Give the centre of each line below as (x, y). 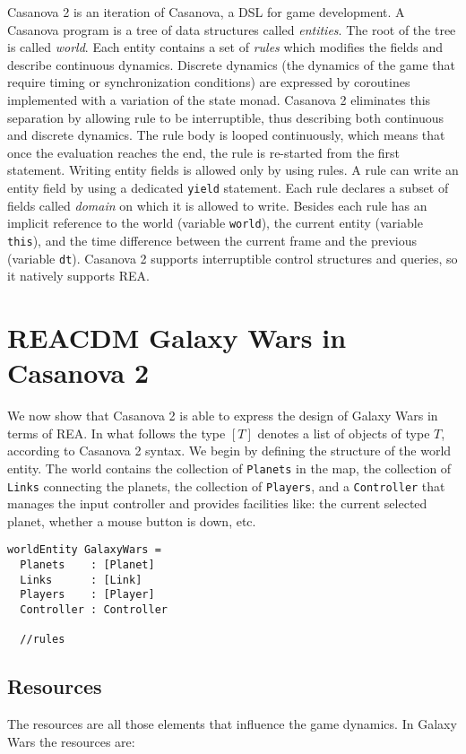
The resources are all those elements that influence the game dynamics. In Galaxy (232, 724)
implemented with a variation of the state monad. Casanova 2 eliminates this (219, 99)
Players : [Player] (87, 595)
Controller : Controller (94, 609)
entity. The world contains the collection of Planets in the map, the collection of (229, 468)
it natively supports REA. (78, 276)
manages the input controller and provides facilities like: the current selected (217, 503)
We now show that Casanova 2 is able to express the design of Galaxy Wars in (223, 416)
